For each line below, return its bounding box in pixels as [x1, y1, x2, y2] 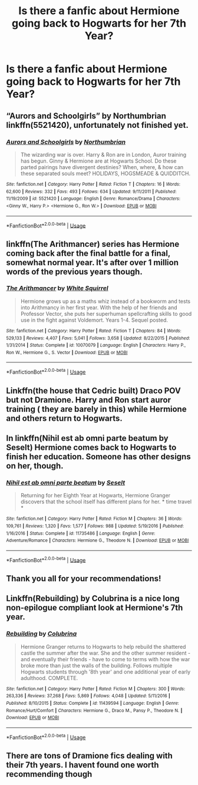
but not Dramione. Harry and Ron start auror [6, 395, 171, 405]
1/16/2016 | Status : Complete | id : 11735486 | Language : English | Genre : [6, 530, 156, 536]
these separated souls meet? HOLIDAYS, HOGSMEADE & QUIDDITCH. [20, 170, 191, 177]
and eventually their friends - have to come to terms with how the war [20, 655, 190, 662]
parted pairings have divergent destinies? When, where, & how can [20, 163, 184, 170]
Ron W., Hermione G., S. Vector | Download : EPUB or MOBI [6, 349, 128, 355]
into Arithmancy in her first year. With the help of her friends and [20, 304, 178, 311]
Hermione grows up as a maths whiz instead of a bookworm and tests [20, 298, 190, 305]
